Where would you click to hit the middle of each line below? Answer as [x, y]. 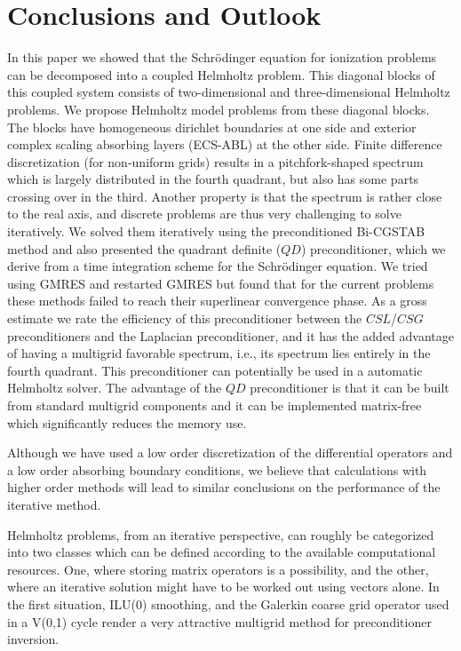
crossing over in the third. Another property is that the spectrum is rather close [225, 196]
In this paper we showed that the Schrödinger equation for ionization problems [222, 57]
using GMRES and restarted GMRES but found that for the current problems [221, 283]
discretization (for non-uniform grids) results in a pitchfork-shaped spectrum [215, 161]
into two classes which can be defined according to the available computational [222, 552]
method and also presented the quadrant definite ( [144, 248]
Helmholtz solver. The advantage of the [115, 388]
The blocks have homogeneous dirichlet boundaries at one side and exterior [212, 127]
